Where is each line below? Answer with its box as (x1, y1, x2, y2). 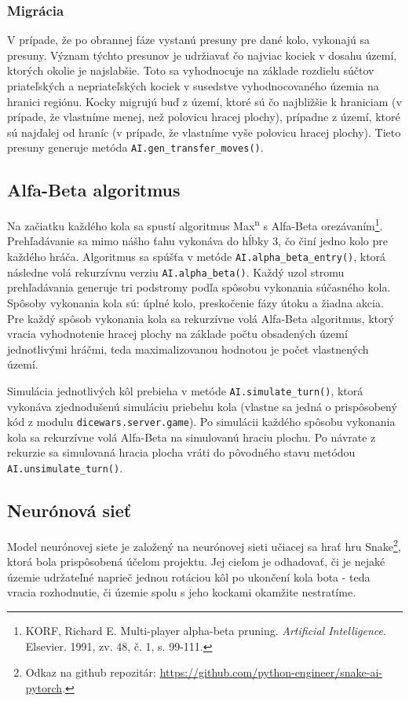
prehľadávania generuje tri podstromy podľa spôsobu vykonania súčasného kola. (7, 279, 391, 295)
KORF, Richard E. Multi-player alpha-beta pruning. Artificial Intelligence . (25, 622, 386, 638)
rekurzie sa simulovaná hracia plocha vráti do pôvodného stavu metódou (7, 444, 356, 461)
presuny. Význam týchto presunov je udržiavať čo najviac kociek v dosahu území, (7, 46, 397, 63)
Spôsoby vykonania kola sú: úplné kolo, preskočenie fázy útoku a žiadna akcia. (7, 294, 384, 310)
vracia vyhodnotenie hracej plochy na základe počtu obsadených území (7, 325, 348, 342)
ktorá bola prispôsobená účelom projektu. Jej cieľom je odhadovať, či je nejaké (7, 553, 385, 570)
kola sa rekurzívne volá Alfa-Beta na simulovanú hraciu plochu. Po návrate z (7, 428, 376, 445)
